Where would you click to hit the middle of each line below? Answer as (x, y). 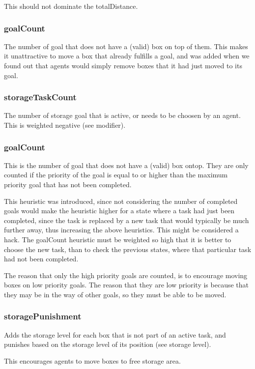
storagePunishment (43, 316)
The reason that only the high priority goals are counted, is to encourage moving (126, 275)
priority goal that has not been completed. (68, 184)
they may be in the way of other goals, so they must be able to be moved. (115, 294)
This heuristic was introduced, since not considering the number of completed (121, 201)
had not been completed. (41, 259)
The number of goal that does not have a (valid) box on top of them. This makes (126, 46)
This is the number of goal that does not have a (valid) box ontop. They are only (126, 165)
